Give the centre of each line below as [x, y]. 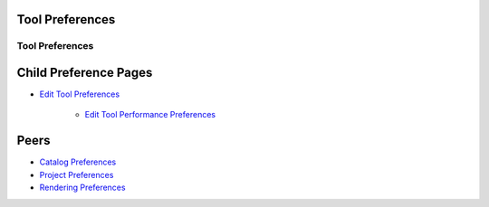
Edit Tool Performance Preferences [150, 115]
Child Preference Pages [85, 73]
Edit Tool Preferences [80, 94]
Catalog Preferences [78, 162]
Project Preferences [77, 174]
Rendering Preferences [82, 188]
